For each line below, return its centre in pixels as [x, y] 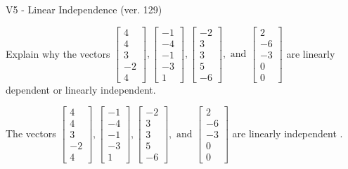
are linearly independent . [288, 133]
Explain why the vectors [58, 53]
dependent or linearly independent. [81, 89]
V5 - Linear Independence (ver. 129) [84, 9]
